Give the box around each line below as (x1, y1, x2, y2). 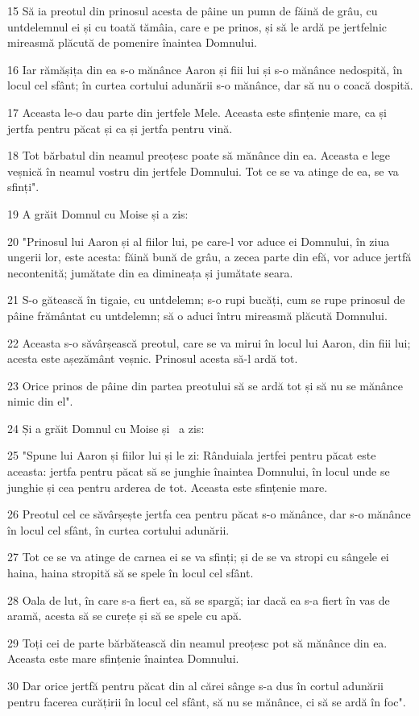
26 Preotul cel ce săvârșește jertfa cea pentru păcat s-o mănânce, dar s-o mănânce (7, 506, 411, 522)
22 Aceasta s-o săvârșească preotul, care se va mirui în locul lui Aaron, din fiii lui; (7, 334, 411, 351)
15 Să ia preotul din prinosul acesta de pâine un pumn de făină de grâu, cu (7, 2, 378, 19)
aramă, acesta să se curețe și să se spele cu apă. (7, 607, 243, 624)
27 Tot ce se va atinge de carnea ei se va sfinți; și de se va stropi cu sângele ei (7, 548, 389, 565)
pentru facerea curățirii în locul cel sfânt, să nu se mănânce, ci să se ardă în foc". (7, 693, 406, 710)
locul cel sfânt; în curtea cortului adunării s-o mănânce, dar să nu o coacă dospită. (7, 77, 413, 94)
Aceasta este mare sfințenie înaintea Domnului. (7, 650, 239, 667)
